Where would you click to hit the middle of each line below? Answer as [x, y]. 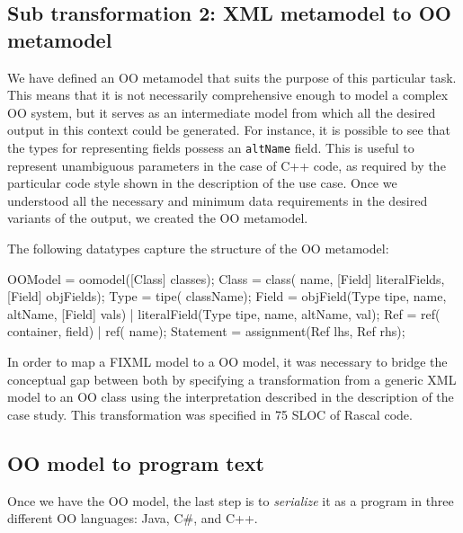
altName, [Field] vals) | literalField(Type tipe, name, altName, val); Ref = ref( [224, 313]
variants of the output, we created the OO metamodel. [158, 218]
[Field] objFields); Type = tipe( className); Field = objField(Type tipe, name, [227, 296]
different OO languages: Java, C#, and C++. [133, 518]
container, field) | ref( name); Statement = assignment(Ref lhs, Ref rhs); [206, 331]
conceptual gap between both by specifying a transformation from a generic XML [232, 379]
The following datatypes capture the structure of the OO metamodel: [198, 248]
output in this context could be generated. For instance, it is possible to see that [229, 130]
